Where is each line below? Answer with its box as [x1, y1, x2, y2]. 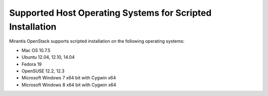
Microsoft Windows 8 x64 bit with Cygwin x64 [21, 82, 117, 88]
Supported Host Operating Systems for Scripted [9, 7, 212, 18]
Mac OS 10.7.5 [21, 47, 51, 53]
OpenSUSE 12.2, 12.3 [21, 68, 65, 74]
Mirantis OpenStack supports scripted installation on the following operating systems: [9, 38, 185, 44]
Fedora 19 [21, 61, 42, 67]
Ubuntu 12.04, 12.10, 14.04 [21, 54, 75, 60]
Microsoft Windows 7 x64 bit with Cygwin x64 [21, 75, 116, 81]
